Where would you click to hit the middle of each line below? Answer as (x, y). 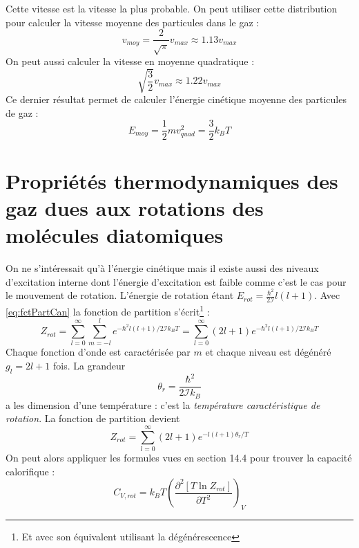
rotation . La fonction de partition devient (93, 418)
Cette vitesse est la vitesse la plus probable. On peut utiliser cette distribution (172, 8)
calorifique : (30, 471)
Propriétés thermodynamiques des (172, 180)
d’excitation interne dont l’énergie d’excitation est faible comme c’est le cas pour (176, 281)
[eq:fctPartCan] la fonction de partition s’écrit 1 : (108, 310)
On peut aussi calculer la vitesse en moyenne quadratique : (130, 61)
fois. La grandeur (89, 365)
